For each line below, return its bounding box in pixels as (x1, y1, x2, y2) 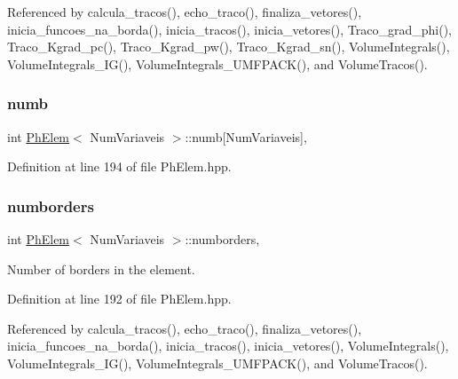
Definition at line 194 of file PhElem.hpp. (7, 157, 232, 176)
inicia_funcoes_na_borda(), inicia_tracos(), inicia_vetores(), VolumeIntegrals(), (7, 336, 449, 355)
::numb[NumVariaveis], (185, 127, 307, 146)
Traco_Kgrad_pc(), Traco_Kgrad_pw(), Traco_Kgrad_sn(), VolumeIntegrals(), (7, 37, 450, 56)
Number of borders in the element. (7, 259, 195, 278)
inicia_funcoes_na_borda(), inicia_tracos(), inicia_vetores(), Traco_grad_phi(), (7, 20, 453, 38)
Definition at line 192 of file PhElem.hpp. (7, 289, 232, 308)
